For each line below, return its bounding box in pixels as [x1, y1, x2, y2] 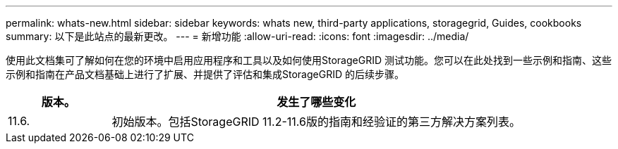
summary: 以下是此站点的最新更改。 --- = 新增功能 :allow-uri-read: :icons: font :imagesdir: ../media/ [6, 30, 469, 42]
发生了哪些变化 [277, 95, 356, 109]
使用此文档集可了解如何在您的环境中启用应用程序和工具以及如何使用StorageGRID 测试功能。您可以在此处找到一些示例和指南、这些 [6, 54, 612, 66]
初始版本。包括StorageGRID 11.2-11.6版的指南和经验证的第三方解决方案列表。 [111, 115, 521, 129]
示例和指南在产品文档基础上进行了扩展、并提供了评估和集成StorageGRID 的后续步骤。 [6, 68, 404, 80]
